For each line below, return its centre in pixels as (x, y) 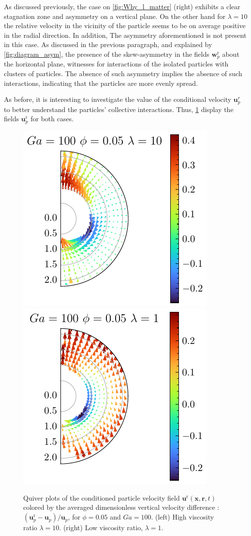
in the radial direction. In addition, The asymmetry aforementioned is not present (125, 35)
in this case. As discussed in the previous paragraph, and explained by (108, 44)
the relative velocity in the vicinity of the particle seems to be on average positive (125, 25)
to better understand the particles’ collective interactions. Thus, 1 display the (119, 109)
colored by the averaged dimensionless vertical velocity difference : (121, 507)
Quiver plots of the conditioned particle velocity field (102, 497)
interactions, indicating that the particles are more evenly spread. (101, 83)
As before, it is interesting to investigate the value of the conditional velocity (118, 99)
